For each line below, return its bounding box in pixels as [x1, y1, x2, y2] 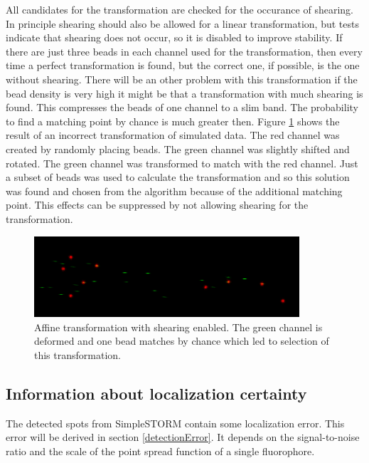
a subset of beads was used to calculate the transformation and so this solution [6, 170, 350, 184]
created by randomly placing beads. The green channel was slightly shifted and [6, 141, 350, 156]
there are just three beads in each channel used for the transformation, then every [6, 43, 363, 58]
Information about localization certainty [6, 382, 307, 404]
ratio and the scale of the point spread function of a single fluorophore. [6, 443, 315, 458]
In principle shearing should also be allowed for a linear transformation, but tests [6, 16, 359, 31]
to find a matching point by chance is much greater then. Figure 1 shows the [6, 113, 340, 128]
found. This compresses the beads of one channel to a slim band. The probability [6, 100, 358, 115]
